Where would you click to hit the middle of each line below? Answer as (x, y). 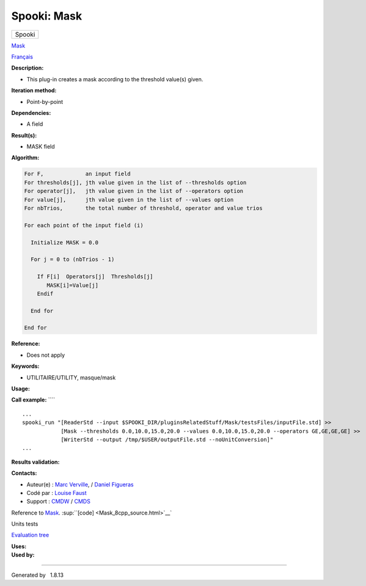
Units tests (25, 524)
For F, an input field (77, 174)
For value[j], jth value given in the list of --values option (129, 200)
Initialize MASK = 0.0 (65, 242)
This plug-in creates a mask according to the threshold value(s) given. (115, 79)
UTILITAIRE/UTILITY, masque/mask (71, 377)
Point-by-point (45, 101)
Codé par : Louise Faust (57, 493)
